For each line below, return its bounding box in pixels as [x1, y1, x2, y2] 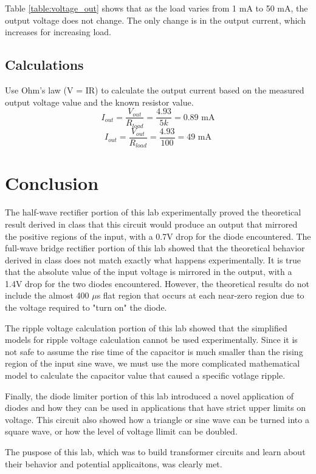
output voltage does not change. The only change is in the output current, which [5, 13, 306, 26]
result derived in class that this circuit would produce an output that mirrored [5, 217, 298, 230]
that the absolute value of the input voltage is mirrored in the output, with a [5, 265, 292, 278]
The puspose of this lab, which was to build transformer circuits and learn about [5, 445, 306, 458]
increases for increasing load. [5, 25, 111, 38]
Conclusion [5, 171, 99, 195]
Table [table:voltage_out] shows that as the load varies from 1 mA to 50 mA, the [5, 2, 308, 14]
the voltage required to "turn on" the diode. [5, 301, 167, 314]
